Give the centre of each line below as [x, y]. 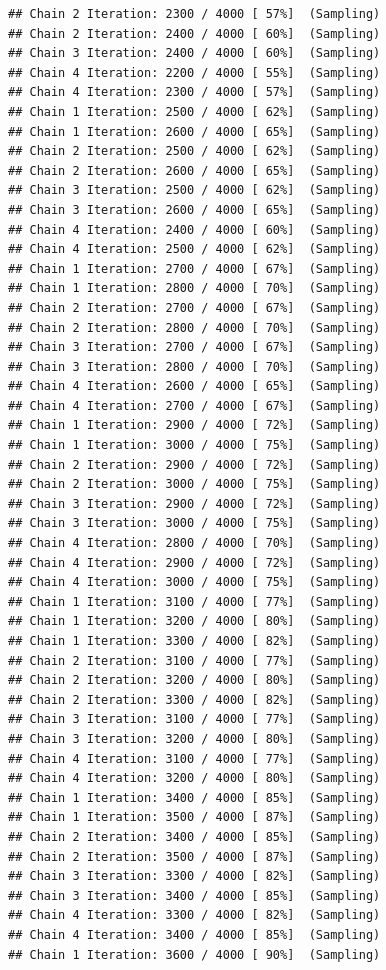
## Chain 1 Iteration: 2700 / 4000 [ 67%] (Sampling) [194, 268]
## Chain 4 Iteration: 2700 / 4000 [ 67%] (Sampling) [194, 405]
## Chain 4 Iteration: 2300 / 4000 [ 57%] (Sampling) [194, 92]
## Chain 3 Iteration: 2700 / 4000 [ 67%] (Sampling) [194, 347]
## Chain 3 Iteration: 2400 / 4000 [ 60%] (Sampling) [194, 53]
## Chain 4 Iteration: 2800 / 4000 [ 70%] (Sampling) [194, 543]
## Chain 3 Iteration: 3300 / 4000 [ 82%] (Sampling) [194, 876]
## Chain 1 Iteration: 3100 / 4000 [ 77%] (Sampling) [194, 601]
